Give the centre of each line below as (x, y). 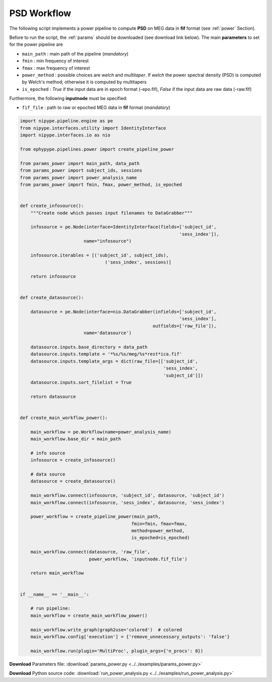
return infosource (53, 277)
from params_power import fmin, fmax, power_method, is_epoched (101, 185)
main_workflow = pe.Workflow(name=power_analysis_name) (101, 432)
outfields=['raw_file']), (185, 326)
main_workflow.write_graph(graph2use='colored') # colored (106, 629)
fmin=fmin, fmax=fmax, (159, 523)
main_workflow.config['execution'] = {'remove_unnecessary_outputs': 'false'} (130, 637)
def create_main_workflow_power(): (64, 417)
